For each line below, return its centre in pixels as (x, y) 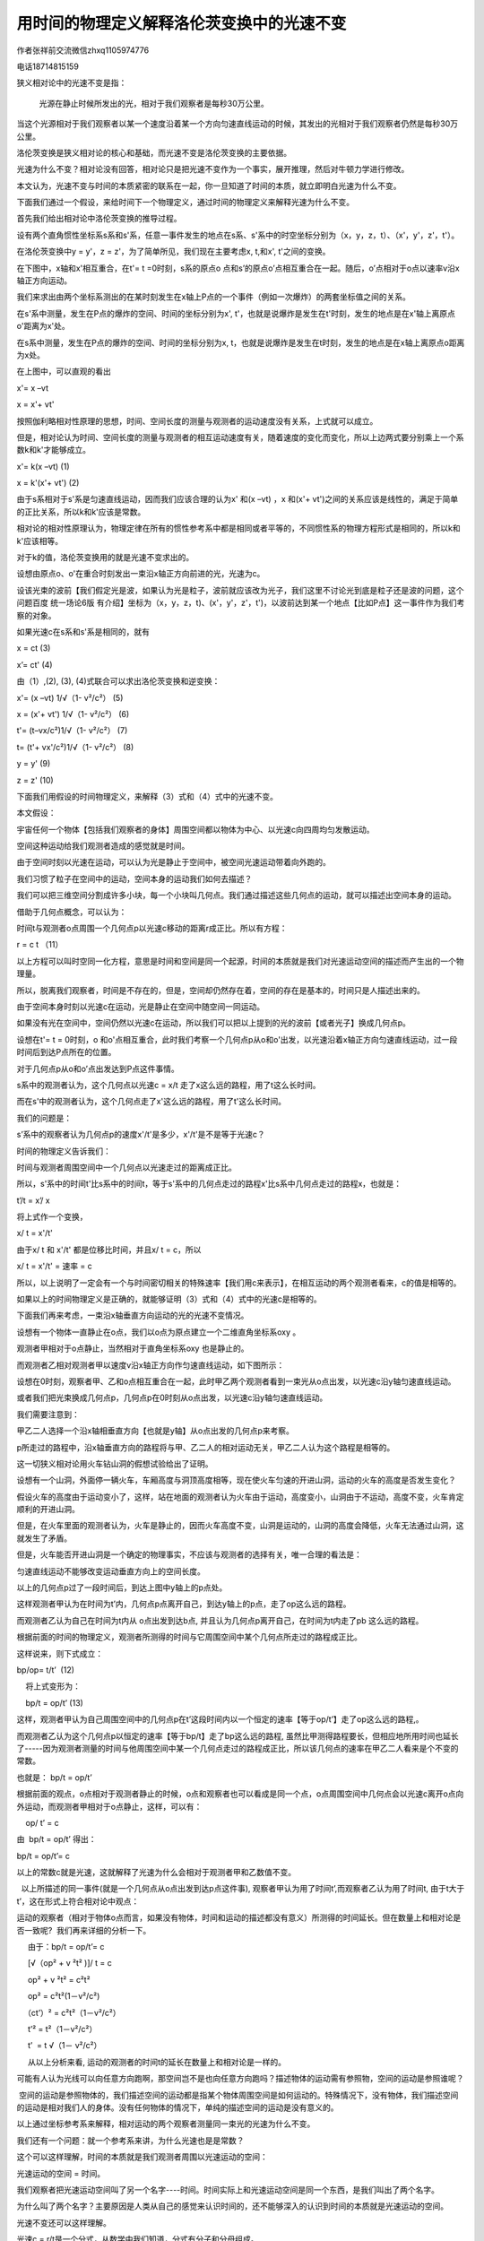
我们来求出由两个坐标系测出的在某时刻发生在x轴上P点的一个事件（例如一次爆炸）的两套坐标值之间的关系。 (214, 297)
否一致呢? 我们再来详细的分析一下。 (84, 1930)
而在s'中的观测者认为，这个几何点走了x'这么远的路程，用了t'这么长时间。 (151, 1102)
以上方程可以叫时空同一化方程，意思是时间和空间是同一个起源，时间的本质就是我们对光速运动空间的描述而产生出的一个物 (240, 961)
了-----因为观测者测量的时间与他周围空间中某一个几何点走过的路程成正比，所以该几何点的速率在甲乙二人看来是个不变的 (238, 1748)
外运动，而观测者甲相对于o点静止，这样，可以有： (109, 1806)
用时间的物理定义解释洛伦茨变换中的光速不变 (181, 23)
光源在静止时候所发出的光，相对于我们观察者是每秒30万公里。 (154, 103)
